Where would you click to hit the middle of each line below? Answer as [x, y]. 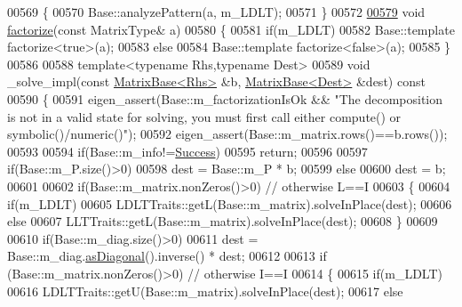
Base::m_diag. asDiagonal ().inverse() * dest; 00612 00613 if [167, 256]
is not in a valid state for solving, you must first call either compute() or [204, 116]
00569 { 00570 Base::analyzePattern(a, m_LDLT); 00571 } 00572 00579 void [216, 12]
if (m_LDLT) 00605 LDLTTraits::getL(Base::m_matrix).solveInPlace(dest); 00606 [230, 203]
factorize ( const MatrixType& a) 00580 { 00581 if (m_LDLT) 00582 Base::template [231, 29]
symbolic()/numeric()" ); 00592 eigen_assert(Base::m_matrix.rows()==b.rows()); [227, 134]
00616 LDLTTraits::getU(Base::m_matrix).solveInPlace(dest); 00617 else [205, 291]
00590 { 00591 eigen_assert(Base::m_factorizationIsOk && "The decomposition [225, 98]
